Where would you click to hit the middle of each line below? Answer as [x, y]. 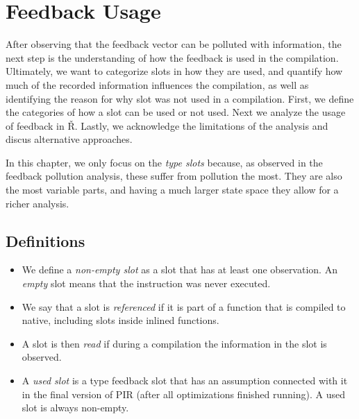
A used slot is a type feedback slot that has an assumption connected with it [185, 380]
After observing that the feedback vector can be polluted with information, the [174, 44]
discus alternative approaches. [69, 139]
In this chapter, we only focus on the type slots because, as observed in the [164, 162]
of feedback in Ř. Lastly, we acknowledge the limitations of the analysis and [167, 125]
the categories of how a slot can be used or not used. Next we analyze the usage [176, 112]
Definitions [45, 240]
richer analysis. [37, 203]
